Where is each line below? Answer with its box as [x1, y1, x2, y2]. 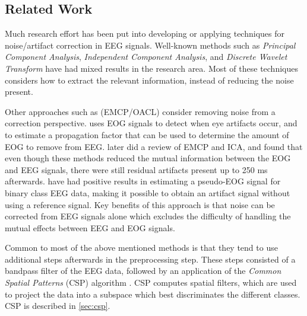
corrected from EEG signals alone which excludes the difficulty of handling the [5, 210, 291, 222]
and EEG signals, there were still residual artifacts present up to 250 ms [5, 163, 268, 175]
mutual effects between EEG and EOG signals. [5, 221, 175, 234]
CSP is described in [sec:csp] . [5, 299, 110, 312]
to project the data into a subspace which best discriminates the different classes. [5, 288, 300, 300]
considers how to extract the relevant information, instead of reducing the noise [5, 74, 294, 86]
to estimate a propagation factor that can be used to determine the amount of [5, 128, 289, 141]
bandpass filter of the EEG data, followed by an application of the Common [5, 264, 281, 277]
